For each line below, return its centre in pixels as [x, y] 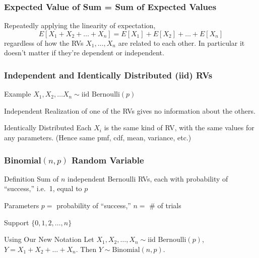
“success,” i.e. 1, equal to [43, 188]
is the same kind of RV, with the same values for [179, 127]
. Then [86, 249]
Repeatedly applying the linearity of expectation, [80, 25]
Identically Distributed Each [48, 127]
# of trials [165, 205]
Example [18, 94]
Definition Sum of [31, 178]
